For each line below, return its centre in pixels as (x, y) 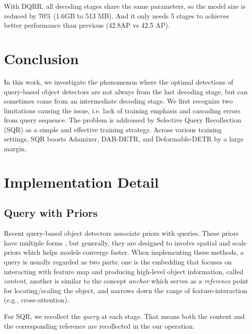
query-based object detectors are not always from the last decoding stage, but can (126, 91)
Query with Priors (51, 213)
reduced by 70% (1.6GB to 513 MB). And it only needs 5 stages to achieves (117, 15)
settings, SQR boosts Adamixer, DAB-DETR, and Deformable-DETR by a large (124, 139)
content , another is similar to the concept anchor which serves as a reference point (126, 281)
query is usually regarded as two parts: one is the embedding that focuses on (118, 262)
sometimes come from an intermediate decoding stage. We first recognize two (118, 101)
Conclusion (42, 58)
